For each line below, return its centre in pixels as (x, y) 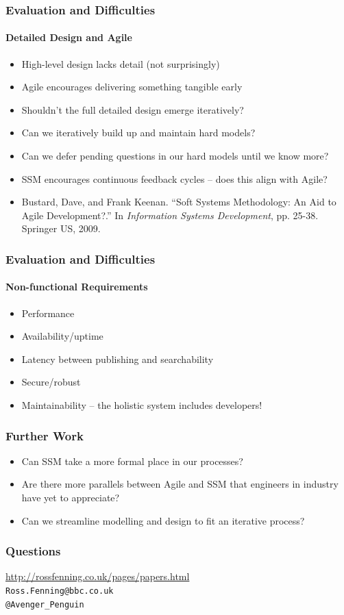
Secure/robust (51, 382)
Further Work (45, 435)
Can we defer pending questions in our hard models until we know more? (175, 156)
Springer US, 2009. (61, 228)
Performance (48, 313)
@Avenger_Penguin (45, 604)
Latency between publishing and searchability (118, 359)
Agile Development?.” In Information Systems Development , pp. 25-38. (170, 215)
